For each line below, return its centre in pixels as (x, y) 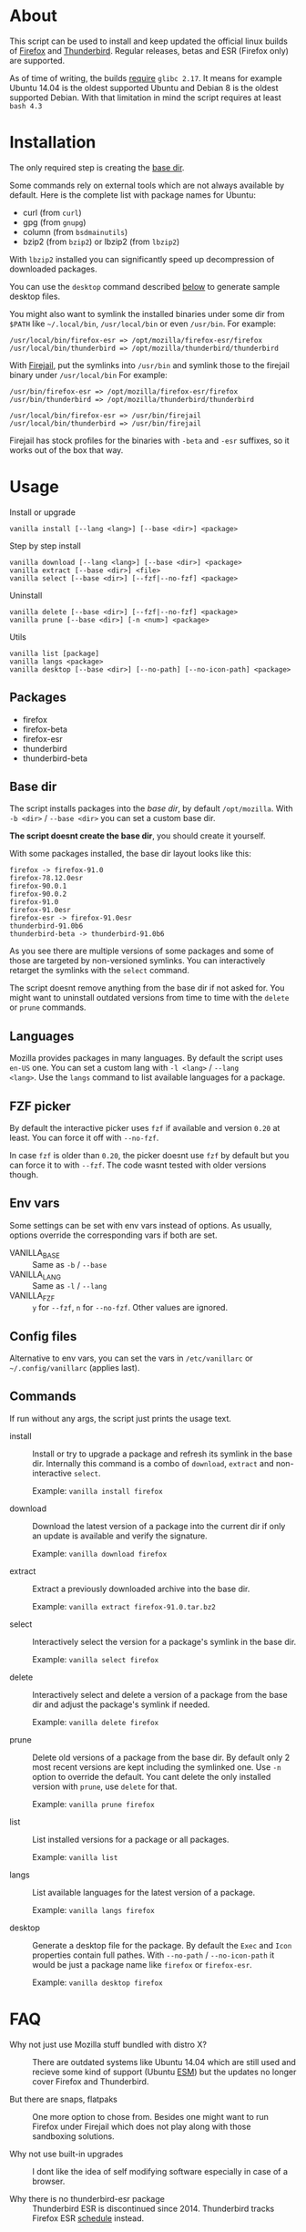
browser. (49, 2181)
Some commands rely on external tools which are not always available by (147, 185)
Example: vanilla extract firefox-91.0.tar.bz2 (124, 1606)
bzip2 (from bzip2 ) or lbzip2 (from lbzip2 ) (101, 242)
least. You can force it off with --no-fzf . (84, 1138)
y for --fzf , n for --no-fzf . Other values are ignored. (130, 1308)
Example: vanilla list (75, 1857)
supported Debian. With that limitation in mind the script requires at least (146, 98)
